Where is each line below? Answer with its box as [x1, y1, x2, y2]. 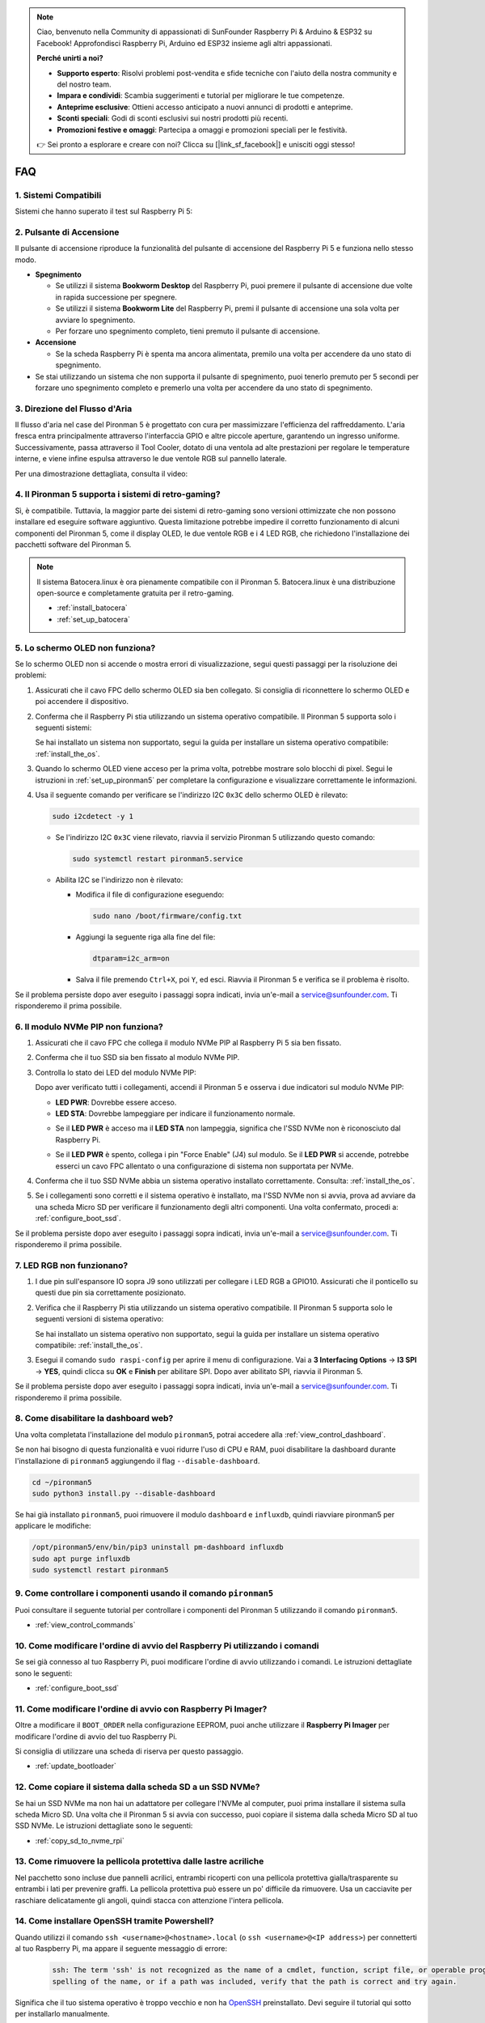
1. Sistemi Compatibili [15, 189, 102, 201]
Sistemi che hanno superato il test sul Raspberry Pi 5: [15, 206, 193, 216]
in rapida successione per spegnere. [55, 292, 178, 302]
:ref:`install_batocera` [57, 603, 129, 613]
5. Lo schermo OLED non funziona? [15, 642, 156, 653]
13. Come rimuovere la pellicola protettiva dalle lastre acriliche [15, 1855, 264, 1867]
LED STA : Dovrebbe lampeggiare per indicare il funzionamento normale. [55, 1109, 295, 1118]
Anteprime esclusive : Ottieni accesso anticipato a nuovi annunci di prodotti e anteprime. [57, 102, 353, 112]
